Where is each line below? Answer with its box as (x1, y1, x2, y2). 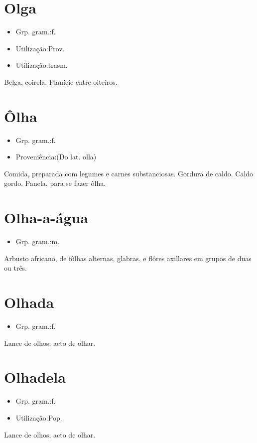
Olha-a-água (4, 207, 89, 228)
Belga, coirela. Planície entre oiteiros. (4, 76, 118, 87)
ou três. (4, 263, 27, 273)
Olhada (4, 292, 54, 312)
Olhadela (4, 367, 66, 387)
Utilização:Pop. (15, 412, 62, 423)
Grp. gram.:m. (15, 236, 60, 247)
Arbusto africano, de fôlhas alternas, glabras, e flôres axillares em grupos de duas (4, 253, 252, 263)
